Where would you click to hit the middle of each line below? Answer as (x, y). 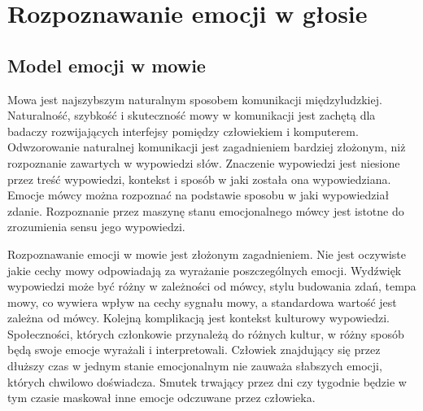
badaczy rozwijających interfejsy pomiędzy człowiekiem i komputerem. (183, 131)
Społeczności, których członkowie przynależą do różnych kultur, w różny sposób (206, 333)
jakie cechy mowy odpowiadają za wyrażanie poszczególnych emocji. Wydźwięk (205, 270)
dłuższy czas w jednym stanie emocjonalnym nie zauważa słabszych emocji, (195, 366)
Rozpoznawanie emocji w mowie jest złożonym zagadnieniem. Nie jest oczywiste (207, 254)
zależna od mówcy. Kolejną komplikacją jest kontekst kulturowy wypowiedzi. (198, 318)
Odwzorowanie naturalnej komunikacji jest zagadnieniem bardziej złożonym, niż (207, 147)
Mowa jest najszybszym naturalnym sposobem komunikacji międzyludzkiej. (195, 99)
